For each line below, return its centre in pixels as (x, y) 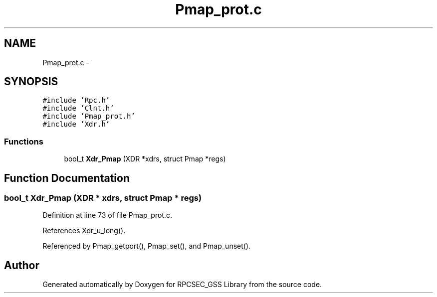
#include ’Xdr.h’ (76, 124)
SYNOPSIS (31, 82)
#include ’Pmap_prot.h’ (89, 116)
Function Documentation (67, 178)
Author (22, 265)
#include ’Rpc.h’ (76, 100)
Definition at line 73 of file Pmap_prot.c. (107, 215)
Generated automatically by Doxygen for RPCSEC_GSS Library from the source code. (182, 285)
